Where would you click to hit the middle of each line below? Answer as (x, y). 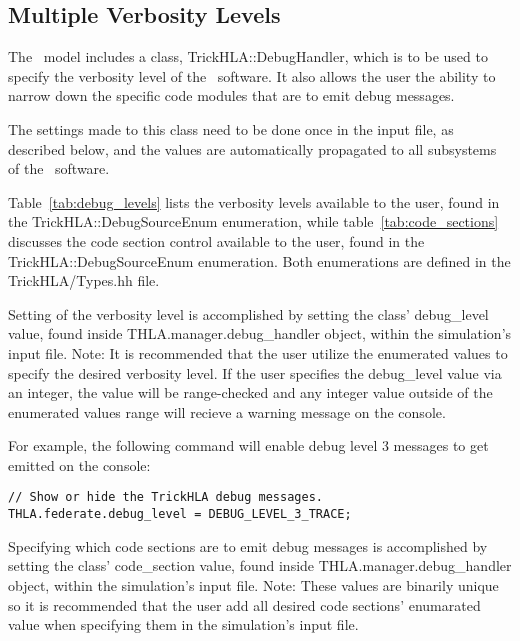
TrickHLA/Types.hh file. (84, 280)
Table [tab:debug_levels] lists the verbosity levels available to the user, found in (254, 201)
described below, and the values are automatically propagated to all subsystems (252, 148)
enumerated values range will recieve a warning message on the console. (227, 411)
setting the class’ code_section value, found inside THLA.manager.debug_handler (260, 565)
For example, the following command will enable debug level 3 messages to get (248, 445)
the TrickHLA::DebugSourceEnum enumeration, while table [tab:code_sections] (253, 221)
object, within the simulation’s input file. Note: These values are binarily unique (253, 584)
